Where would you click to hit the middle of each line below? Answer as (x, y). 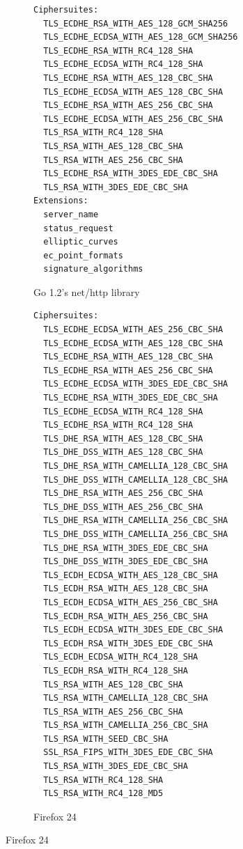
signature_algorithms (93, 269)
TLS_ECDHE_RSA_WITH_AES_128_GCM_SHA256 (136, 23)
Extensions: (61, 201)
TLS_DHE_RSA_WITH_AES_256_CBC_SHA (123, 493)
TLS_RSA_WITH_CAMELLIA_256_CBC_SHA (126, 725)
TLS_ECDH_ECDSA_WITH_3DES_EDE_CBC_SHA (133, 630)
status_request (78, 228)
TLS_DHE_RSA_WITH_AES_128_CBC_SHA (123, 438)
